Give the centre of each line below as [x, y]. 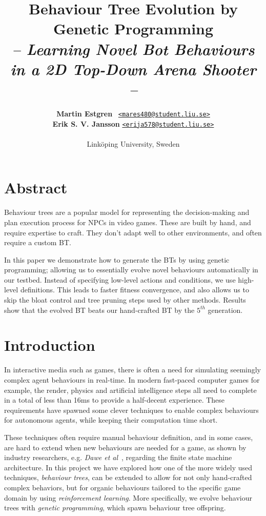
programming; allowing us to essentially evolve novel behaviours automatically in [131, 270]
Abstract [36, 187]
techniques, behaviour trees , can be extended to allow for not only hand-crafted [128, 477]
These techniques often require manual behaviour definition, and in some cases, [129, 437]
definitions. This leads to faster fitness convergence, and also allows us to [135, 290]
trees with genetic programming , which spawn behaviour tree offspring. [115, 508]
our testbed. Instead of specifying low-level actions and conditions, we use [120, 279]
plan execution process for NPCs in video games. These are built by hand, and [128, 222]
